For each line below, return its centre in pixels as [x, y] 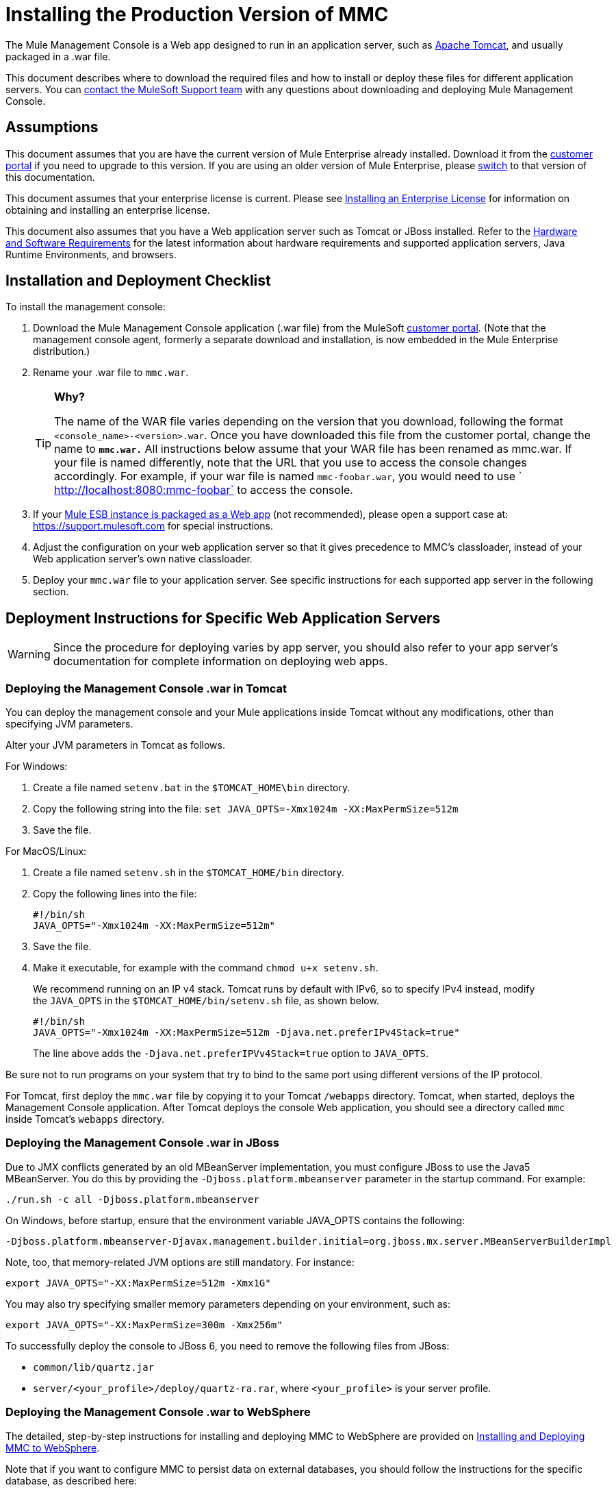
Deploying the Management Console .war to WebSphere [158, 1412]
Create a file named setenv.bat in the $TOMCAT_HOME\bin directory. [192, 788]
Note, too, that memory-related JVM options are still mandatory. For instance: [180, 1262]
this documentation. [50, 177]
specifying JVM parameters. [69, 724]
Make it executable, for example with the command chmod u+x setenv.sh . [206, 968]
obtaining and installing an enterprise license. [108, 210]
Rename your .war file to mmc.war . [111, 373]
